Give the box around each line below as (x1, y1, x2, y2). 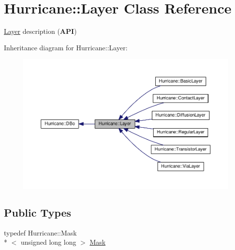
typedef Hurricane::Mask (4, 227, 77, 237)
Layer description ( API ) (4, 26, 77, 36)
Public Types (4, 205, 72, 220)
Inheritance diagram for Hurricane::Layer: (4, 42, 128, 52)
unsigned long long (20, 237, 76, 247)
